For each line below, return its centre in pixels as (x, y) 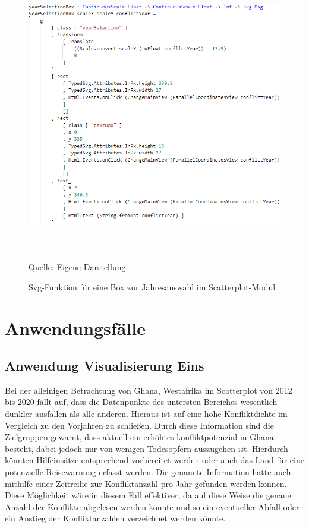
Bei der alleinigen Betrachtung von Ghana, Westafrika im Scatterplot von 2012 (149, 390)
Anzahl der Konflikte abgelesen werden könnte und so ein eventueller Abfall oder (152, 506)
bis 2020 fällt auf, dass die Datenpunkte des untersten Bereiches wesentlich (141, 402)
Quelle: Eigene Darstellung (77, 267)
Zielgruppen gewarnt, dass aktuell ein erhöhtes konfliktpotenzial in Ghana (139, 437)
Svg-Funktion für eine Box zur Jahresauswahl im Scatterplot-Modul (152, 287)
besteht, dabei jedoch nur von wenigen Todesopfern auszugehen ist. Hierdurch (146, 448)
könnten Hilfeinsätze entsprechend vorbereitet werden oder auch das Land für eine (154, 460)
